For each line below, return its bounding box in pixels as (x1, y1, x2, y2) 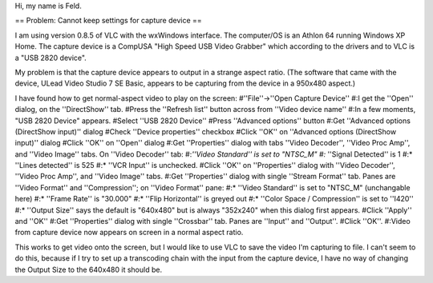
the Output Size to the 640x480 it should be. (14, 265, 163, 274)
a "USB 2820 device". (14, 53, 87, 62)
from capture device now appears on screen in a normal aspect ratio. (14, 228, 244, 237)
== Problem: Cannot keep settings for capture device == (14, 16, 202, 26)
